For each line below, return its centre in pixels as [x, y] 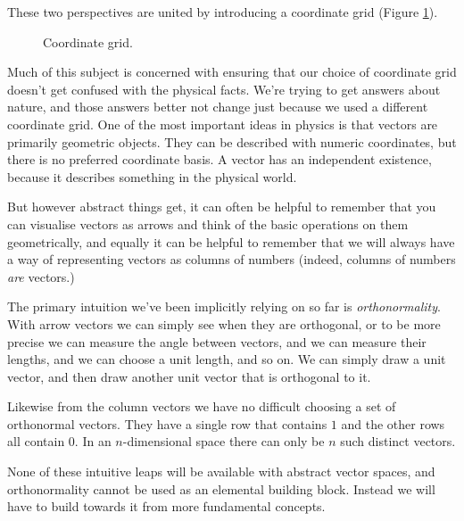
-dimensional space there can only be [224, 441]
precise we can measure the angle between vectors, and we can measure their [217, 341]
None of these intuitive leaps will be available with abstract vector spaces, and [221, 471]
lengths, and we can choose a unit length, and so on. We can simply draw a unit [227, 359]
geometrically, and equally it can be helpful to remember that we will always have [231, 241]
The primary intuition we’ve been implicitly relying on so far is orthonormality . [224, 306]
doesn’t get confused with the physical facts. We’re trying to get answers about [224, 89]
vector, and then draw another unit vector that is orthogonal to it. [189, 376]
